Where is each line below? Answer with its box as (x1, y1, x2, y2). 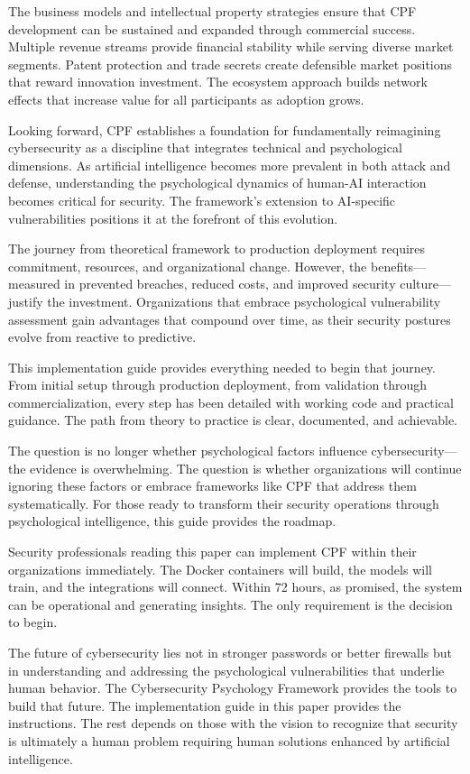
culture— (400, 274, 452, 293)
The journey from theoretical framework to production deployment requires (8, 239, 426, 258)
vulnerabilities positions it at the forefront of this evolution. (8, 208, 338, 227)
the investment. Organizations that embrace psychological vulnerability (47, 291, 441, 310)
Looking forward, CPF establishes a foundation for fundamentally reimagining (8, 120, 441, 139)
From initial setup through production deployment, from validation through (8, 375, 428, 394)
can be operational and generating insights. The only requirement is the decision (8, 594, 453, 613)
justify (8, 291, 43, 310)
